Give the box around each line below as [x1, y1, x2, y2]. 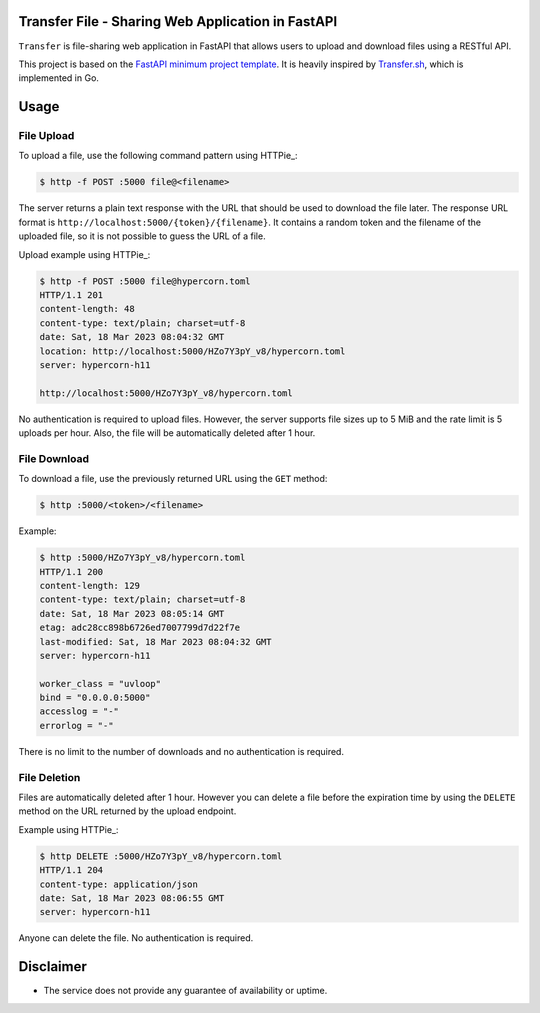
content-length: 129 [39, 580, 140, 591]
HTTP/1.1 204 [39, 865, 104, 876]
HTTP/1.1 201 [39, 289, 104, 300]
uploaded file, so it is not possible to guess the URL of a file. [18, 230, 266, 242]
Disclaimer [18, 958, 87, 975]
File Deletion [18, 770, 81, 784]
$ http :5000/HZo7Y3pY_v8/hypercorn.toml [39, 552, 246, 564]
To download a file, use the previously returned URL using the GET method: [18, 473, 328, 485]
